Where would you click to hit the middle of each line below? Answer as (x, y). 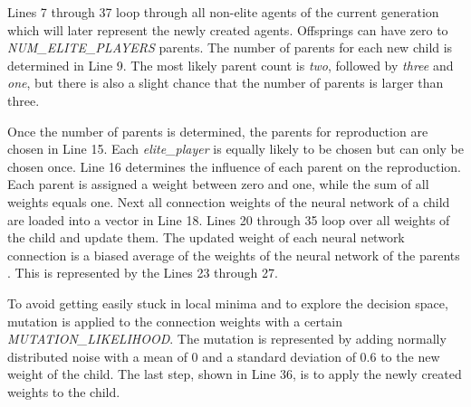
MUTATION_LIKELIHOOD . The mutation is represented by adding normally (227, 339)
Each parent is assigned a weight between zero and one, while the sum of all (218, 184)
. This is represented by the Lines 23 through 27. (143, 273)
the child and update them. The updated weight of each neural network (206, 237)
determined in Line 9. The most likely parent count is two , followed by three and (231, 65)
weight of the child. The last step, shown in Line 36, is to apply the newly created (235, 374)
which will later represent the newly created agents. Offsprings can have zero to (228, 29)
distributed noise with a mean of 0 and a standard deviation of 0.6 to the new (224, 356)
